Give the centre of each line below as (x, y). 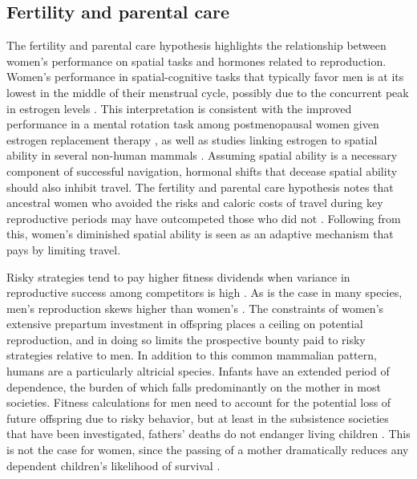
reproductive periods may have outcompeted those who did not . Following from (204, 218)
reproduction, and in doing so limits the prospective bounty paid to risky (186, 339)
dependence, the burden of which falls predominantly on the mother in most (194, 386)
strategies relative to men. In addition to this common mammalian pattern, (192, 355)
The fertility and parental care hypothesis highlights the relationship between (196, 45)
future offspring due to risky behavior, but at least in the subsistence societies (198, 418)
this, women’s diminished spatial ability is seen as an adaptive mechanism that (200, 234)
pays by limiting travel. (64, 249)
